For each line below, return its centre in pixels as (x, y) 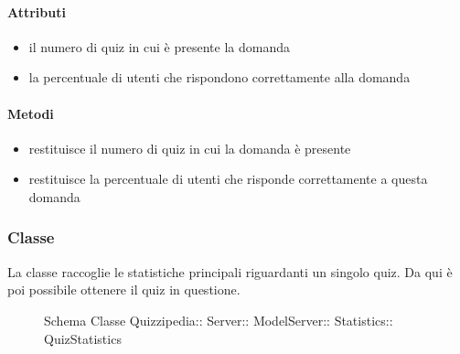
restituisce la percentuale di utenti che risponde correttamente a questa (228, 179)
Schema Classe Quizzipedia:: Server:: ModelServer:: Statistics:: (219, 320)
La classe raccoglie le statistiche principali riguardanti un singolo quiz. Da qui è (230, 271)
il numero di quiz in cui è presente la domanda (160, 46)
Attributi (37, 11)
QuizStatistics (83, 338)
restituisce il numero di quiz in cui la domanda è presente (190, 148)
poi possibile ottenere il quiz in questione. (124, 290)
